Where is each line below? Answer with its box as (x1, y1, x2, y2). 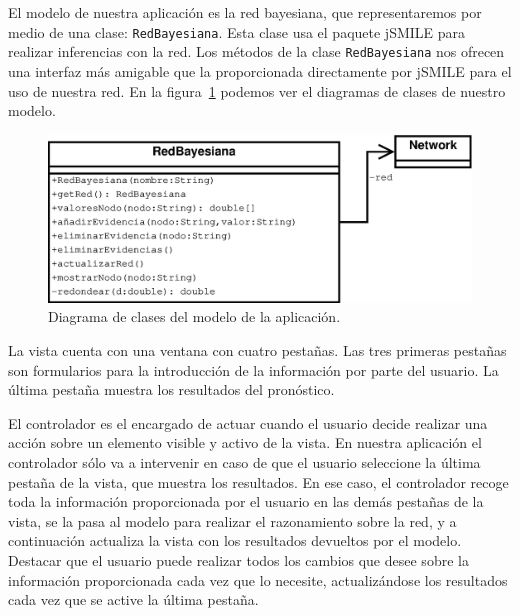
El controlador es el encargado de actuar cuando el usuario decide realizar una (8, 412, 488, 433)
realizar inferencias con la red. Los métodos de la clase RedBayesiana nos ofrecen (8, 41, 505, 62)
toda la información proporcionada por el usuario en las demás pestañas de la (8, 491, 484, 512)
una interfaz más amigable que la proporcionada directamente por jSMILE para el (8, 60, 512, 81)
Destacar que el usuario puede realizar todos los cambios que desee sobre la (8, 549, 469, 570)
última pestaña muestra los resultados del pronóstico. (8, 379, 335, 400)
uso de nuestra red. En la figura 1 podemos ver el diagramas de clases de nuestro (8, 80, 506, 101)
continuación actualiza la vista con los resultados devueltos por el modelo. (8, 530, 462, 551)
